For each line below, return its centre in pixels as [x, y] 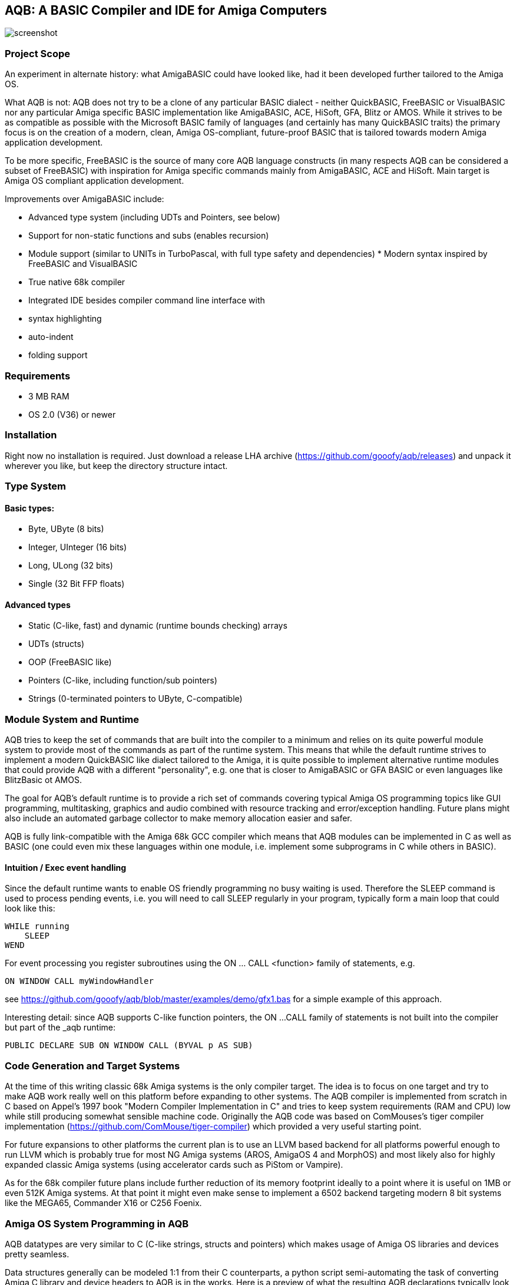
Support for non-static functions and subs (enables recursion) [149, 236]
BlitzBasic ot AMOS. [43, 780]
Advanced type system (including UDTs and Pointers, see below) [154, 217]
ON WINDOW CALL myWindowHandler [79, 981]
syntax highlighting [65, 319]
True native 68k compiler [77, 282]
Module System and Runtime [72, 719]
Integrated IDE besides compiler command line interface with [147, 300]
